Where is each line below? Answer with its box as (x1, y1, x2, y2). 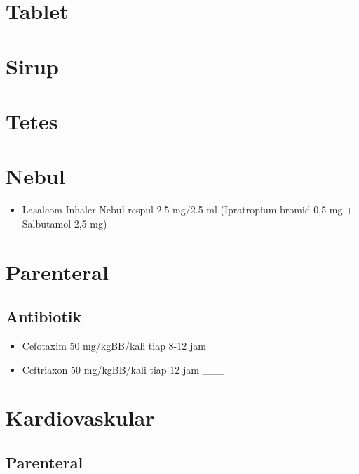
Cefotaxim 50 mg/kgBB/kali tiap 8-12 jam (22, 338, 206, 353)
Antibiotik (6, 305, 82, 327)
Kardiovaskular (6, 403, 155, 432)
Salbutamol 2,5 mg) (22, 216, 107, 230)
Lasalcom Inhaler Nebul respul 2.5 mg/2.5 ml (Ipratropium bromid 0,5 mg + (22, 202, 354, 217)
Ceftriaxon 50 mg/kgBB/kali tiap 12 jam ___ (22, 362, 224, 376)
